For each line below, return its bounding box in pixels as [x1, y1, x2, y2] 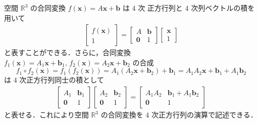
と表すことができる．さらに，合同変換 [4, 47, 131, 58]
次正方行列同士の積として [19, 74, 104, 85]
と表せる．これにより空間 [4, 109, 89, 120]
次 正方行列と [138, 3, 183, 13]
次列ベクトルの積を [191, 3, 255, 13]
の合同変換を [100, 109, 143, 120]
